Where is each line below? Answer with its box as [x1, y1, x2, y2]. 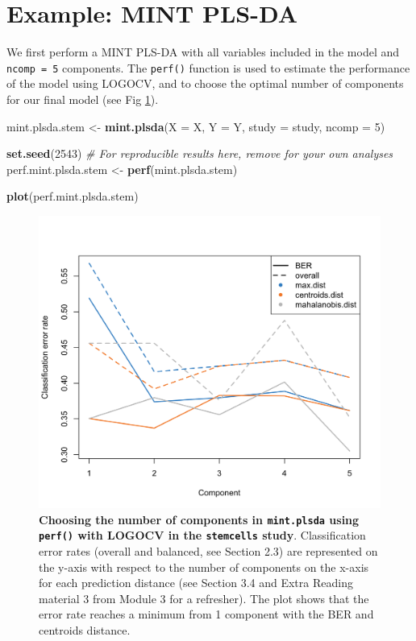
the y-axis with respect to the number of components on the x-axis [39, 558, 369, 575]
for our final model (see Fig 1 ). [6, 90, 159, 107]
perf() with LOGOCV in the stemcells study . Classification [39, 527, 366, 544]
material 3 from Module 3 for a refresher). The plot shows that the [39, 589, 369, 606]
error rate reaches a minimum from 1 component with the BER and [39, 606, 374, 622]
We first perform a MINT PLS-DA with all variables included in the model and [6, 43, 400, 60]
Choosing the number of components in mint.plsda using [39, 511, 360, 527]
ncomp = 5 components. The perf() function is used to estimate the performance [6, 59, 410, 76]
